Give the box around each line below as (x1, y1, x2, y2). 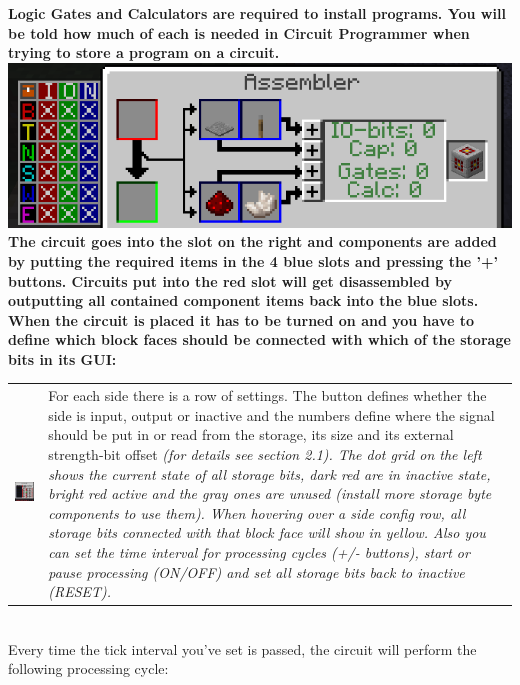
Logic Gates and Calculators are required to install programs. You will (8, 3, 506, 23)
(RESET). (48, 581, 112, 602)
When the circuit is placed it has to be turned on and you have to (8, 309, 475, 330)
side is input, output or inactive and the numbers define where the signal (48, 404, 495, 425)
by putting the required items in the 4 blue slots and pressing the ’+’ (8, 250, 499, 271)
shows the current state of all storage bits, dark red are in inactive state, (48, 463, 491, 484)
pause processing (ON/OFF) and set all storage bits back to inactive (48, 561, 465, 582)
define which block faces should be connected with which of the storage (8, 329, 511, 350)
